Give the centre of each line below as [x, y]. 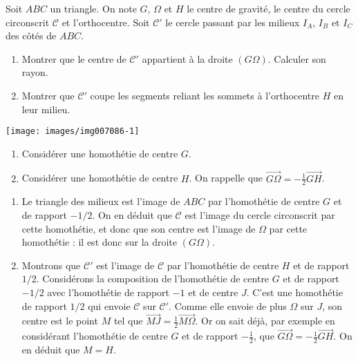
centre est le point [60, 321]
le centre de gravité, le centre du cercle [268, 8]
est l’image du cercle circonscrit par [260, 215]
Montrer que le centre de [74, 58]
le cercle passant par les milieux [233, 22]
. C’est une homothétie [294, 292]
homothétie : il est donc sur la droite [100, 242]
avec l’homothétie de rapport [109, 292]
